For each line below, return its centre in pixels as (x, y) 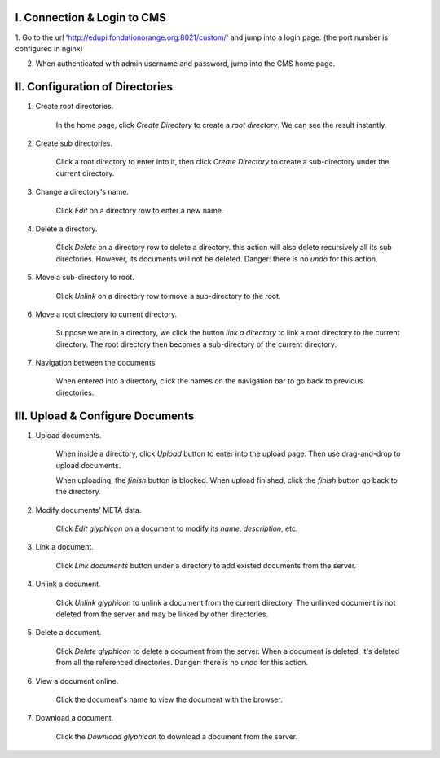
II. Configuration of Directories (94, 87)
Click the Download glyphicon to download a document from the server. (177, 736)
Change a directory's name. (82, 192)
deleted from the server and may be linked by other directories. (162, 614)
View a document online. (77, 681)
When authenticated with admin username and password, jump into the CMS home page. (185, 64)
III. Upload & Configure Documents (105, 416)
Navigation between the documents (95, 363)
